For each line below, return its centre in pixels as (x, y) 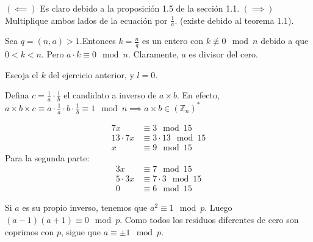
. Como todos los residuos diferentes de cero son (209, 219)
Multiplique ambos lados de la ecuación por (86, 20)
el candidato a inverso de (110, 95)
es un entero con (172, 41)
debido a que (285, 41)
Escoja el (22, 74)
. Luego (218, 207)
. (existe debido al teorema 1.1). (234, 20)
